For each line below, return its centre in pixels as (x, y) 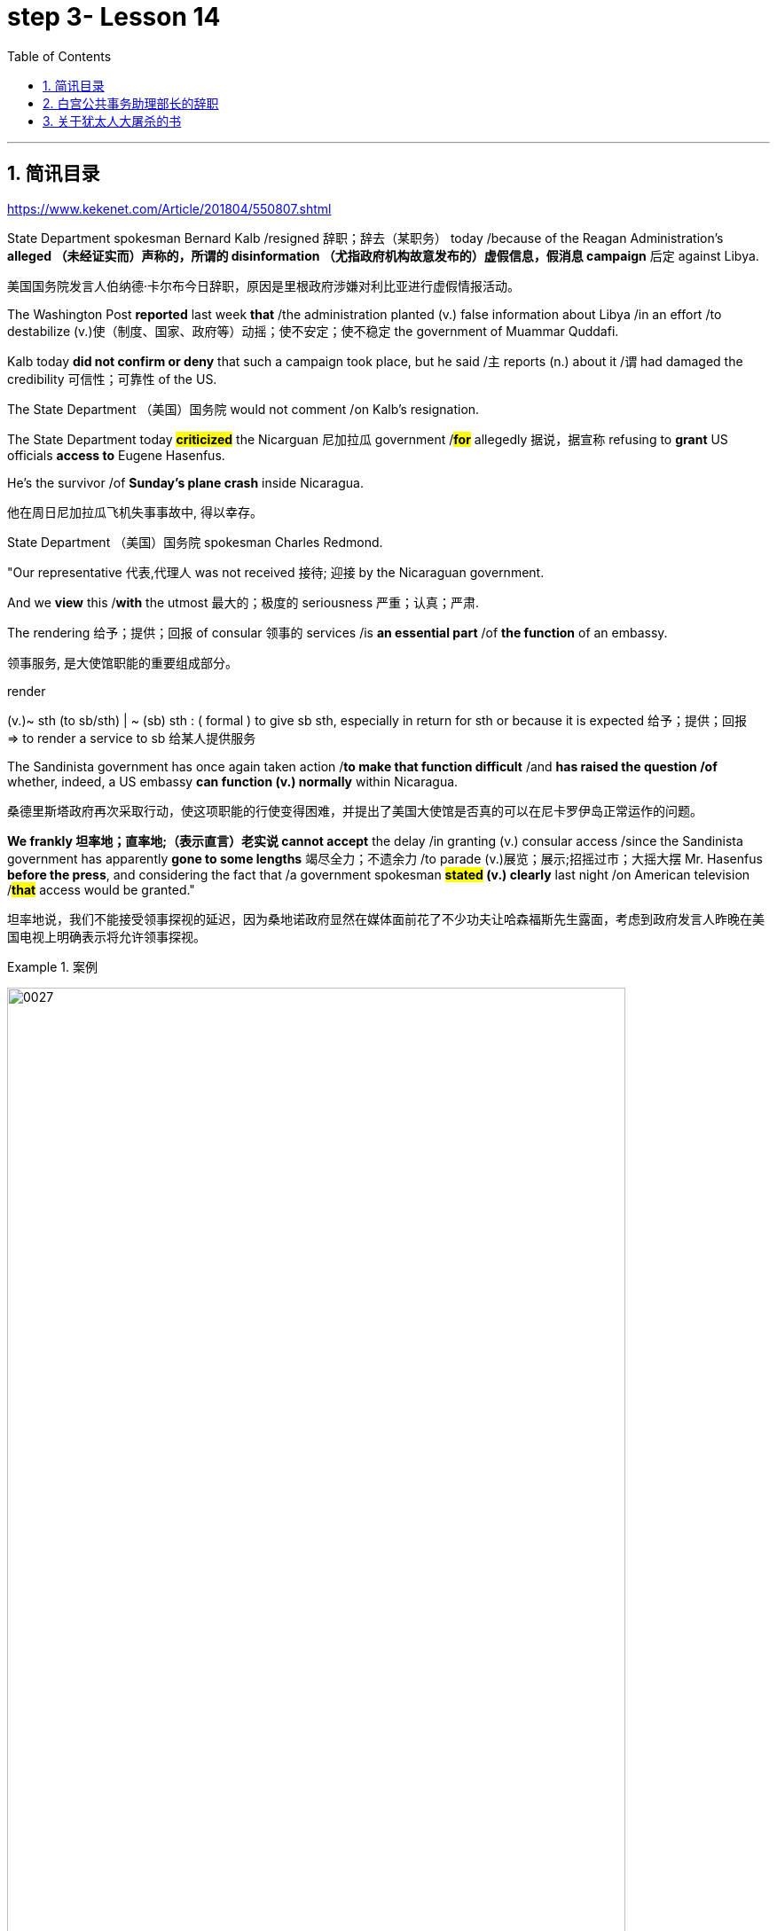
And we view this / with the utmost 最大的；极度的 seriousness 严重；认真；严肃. (243, 602)
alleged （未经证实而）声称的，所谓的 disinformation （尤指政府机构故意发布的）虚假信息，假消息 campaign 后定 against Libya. (383, 255)
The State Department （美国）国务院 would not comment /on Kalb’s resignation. (243, 409)
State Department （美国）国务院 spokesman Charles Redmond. (195, 542)
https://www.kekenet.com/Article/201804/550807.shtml (169, 208)
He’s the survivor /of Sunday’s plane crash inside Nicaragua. (185, 482)
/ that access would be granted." (101, 889)
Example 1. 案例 (52, 966)
